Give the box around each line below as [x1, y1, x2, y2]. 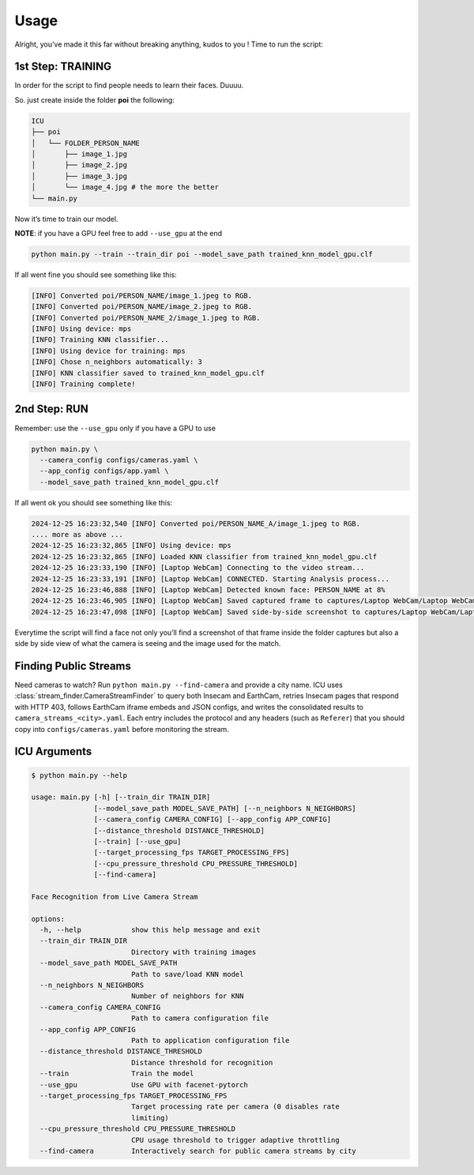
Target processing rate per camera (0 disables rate [130, 1102, 340, 1111]
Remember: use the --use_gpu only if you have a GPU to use [14, 423, 216, 433]
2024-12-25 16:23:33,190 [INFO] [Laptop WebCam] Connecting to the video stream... [31, 563, 365, 572]
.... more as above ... [31, 530, 124, 539]
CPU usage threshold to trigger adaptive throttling [130, 1136, 340, 1144]
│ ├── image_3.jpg [31, 171, 128, 181]
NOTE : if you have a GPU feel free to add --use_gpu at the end [14, 228, 223, 238]
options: [31, 914, 66, 923]
